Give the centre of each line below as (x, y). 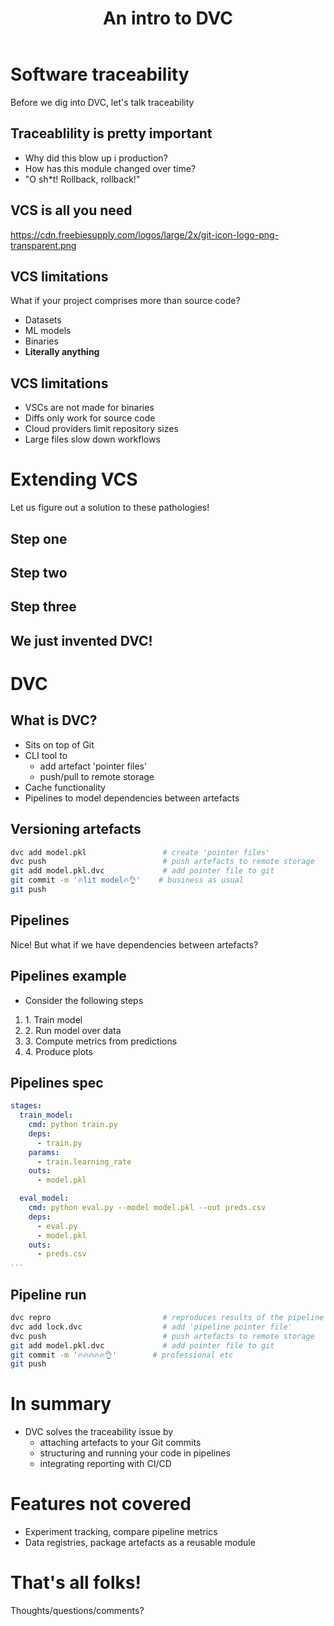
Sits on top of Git (59, 744)
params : (44, 1152)
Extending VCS (74, 479)
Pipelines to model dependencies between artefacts (132, 798)
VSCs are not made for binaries (89, 408)
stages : (26, 1106)
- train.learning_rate (84, 1162)
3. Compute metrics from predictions (101, 1041)
